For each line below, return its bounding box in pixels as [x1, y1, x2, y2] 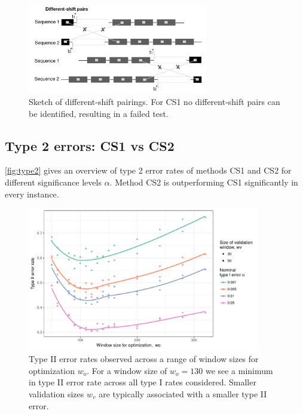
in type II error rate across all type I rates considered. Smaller [29, 376, 256, 388]
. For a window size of [87, 364, 167, 376]
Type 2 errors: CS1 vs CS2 [5, 136, 175, 155]
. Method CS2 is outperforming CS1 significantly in [109, 175, 298, 188]
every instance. [5, 187, 59, 200]
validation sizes [29, 388, 84, 400]
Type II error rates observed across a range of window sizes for [29, 353, 259, 365]
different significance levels [5, 175, 102, 188]
